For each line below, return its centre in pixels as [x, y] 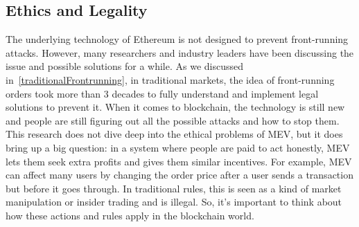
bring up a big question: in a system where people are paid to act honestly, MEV [178, 147]
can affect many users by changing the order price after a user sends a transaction [179, 175]
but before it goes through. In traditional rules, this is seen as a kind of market [174, 188]
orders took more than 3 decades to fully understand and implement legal [162, 93]
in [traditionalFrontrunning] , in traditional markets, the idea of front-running [170, 79]
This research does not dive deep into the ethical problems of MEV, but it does [174, 134]
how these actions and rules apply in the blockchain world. [130, 215]
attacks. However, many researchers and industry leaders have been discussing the [180, 52]
